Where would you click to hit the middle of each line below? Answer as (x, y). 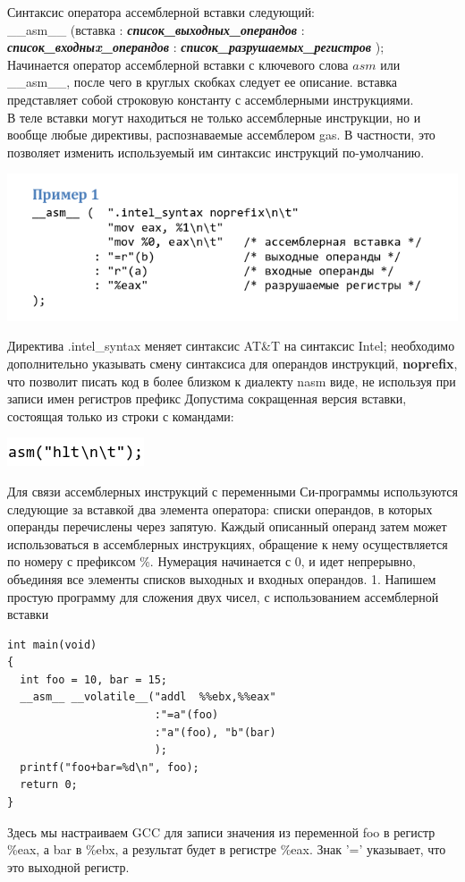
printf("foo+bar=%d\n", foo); (110, 767)
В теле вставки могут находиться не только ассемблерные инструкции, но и (214, 117)
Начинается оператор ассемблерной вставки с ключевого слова (178, 64)
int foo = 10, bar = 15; (93, 679)
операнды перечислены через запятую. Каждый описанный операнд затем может (227, 526)
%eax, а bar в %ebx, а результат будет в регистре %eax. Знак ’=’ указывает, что (227, 849)
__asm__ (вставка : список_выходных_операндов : (156, 29)
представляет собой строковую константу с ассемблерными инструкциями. (211, 99)
